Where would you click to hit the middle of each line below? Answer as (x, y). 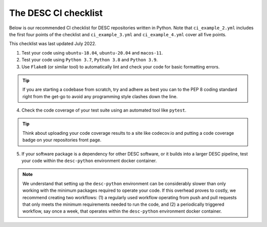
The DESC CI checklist (56, 13)
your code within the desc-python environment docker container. (89, 161)
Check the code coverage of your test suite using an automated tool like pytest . (104, 110)
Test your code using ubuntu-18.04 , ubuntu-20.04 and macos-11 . (92, 53)
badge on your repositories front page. (62, 140)
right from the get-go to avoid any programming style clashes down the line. (100, 96)
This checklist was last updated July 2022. (53, 44)
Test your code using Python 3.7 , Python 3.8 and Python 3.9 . (89, 60)
